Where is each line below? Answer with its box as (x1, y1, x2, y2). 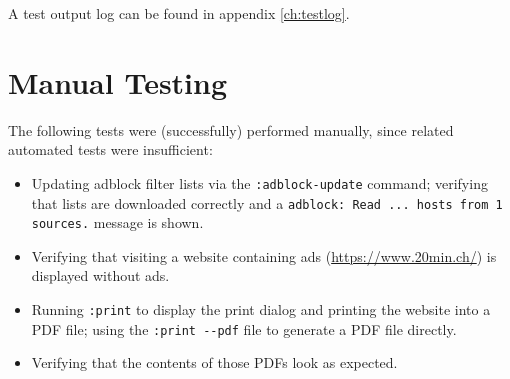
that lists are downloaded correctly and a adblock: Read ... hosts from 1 (31, 192, 503, 213)
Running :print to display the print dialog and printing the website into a (31, 299, 491, 320)
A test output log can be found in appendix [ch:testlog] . (8, 3, 350, 23)
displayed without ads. (31, 265, 170, 286)
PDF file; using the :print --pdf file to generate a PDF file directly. (31, 318, 457, 339)
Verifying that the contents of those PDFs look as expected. (31, 352, 398, 373)
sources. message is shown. (31, 212, 204, 233)
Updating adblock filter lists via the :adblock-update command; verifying (31, 172, 488, 193)
